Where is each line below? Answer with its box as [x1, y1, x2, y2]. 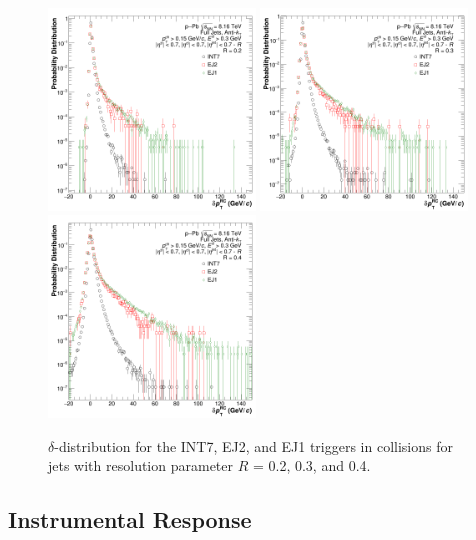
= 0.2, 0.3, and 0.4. [252, 455, 371, 476]
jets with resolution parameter [48, 455, 233, 476]
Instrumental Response [8, 504, 252, 535]
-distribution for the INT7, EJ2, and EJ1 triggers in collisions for [54, 435, 453, 456]
